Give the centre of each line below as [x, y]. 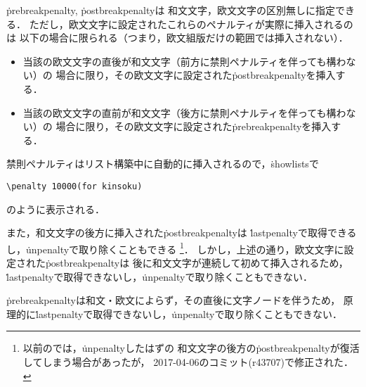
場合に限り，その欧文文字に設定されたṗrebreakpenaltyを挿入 [194, 126]
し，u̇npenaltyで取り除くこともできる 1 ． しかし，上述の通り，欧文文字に [175, 248]
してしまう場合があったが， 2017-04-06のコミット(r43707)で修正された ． [188, 362]
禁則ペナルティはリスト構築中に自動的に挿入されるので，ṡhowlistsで [163, 164]
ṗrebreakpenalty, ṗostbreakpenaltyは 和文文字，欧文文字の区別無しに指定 [171, 10]
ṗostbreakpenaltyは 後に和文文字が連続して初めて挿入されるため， [197, 263]
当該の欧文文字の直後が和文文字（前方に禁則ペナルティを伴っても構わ [184, 61]
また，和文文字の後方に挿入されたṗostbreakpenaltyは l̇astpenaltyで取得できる [182, 233]
